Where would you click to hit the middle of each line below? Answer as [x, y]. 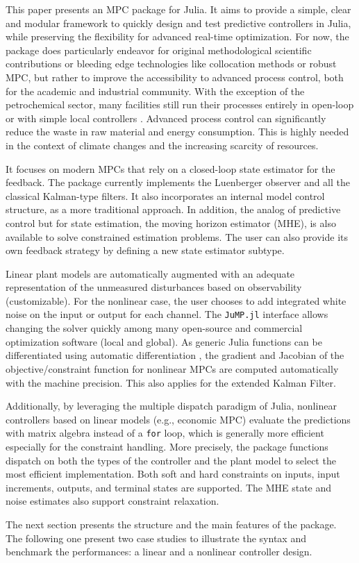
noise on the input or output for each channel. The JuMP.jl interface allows [167, 314]
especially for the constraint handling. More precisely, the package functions [167, 446]
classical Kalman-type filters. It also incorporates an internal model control [165, 195]
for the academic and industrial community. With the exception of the [155, 91]
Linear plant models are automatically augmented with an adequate [150, 273]
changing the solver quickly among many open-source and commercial [154, 328]
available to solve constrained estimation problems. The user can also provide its [177, 236]
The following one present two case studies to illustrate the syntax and [156, 538]
